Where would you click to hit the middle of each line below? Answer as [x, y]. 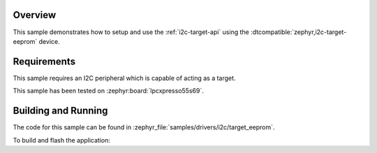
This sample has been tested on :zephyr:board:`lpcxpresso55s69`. [108, 91]
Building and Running [60, 111]
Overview [35, 15]
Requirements [44, 62]
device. [49, 41]
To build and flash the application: [62, 140]
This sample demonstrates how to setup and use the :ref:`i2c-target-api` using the [131, 32]
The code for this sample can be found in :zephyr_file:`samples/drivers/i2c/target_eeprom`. [144, 127]
